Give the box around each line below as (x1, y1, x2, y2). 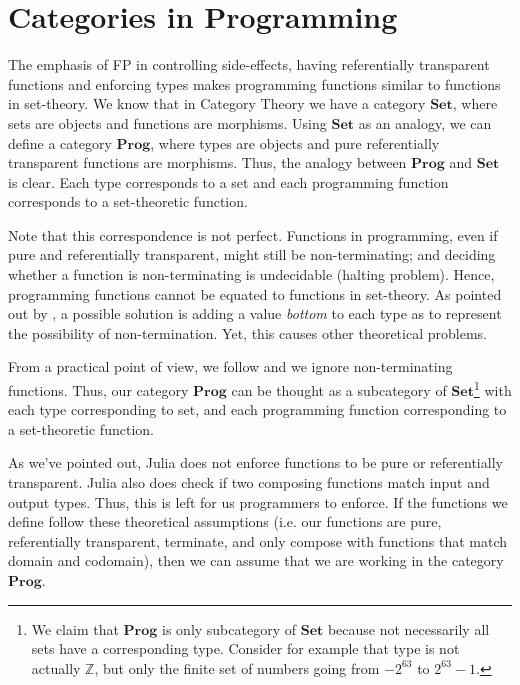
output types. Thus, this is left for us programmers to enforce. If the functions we (8, 491, 508, 512)
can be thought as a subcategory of (231, 379, 447, 400)
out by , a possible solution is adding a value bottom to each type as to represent (8, 303, 502, 324)
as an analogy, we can (358, 112, 492, 133)
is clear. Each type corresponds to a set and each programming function (8, 171, 449, 192)
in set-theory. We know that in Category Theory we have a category (8, 93, 426, 114)
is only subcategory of (162, 618, 297, 639)
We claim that (31, 618, 119, 639)
